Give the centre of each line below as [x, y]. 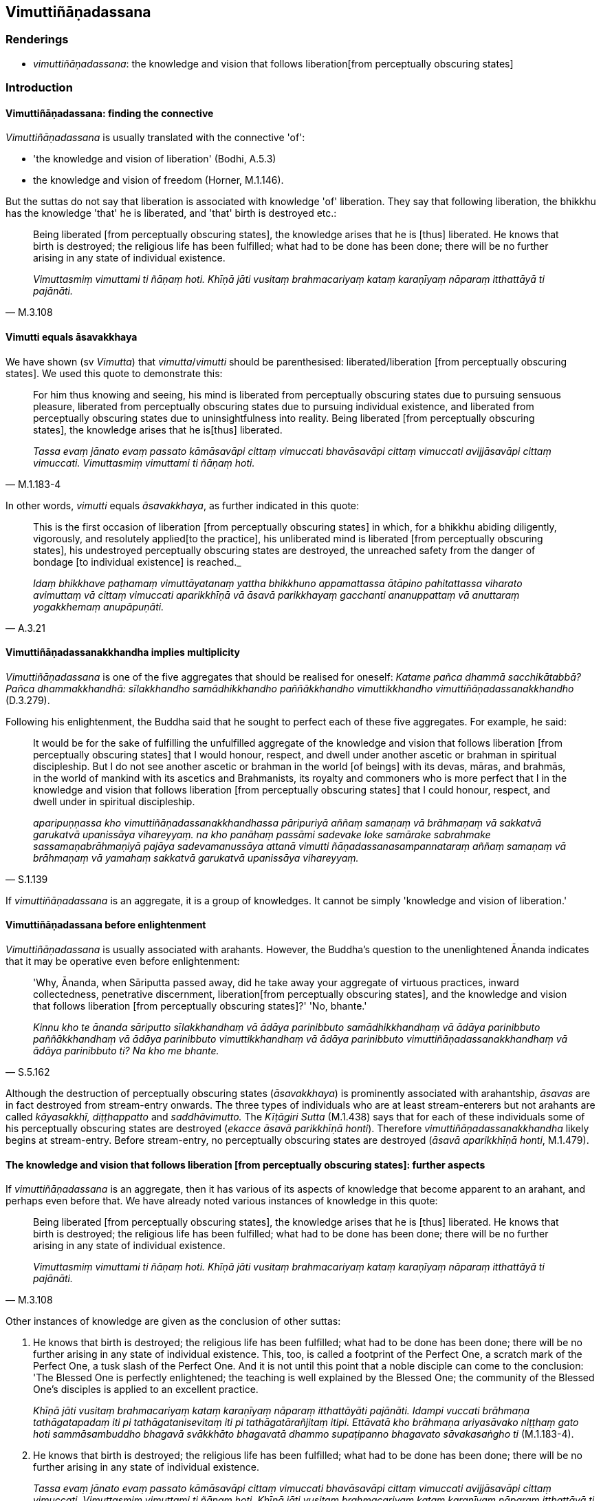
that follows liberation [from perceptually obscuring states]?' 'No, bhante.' [200, 1006]
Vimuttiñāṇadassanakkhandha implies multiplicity [123, 652]
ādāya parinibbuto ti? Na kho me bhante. [126, 1051]
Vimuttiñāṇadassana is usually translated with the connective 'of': [155, 138]
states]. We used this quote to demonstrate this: [114, 373]
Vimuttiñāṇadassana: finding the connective [110, 113]
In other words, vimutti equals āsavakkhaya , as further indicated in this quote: [183, 505]
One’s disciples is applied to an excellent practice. [146, 1390]
